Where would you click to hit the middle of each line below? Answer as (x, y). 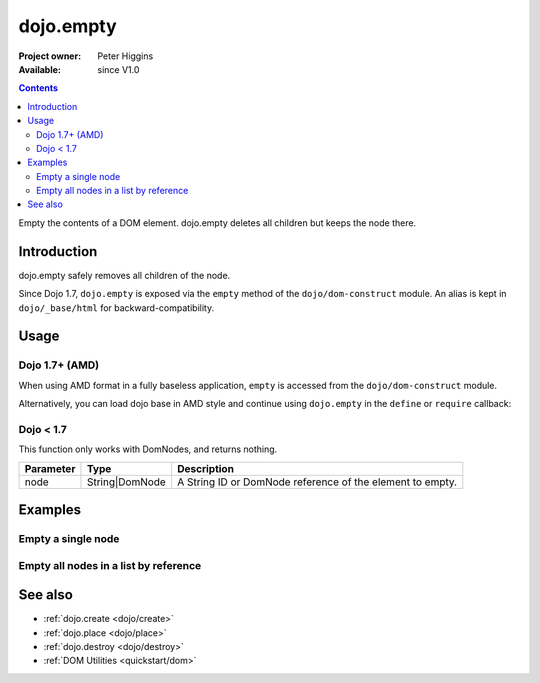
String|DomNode (126, 482)
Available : (40, 69)
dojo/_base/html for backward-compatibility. (116, 307)
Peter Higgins (125, 56)
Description (205, 468)
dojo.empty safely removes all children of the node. (124, 275)
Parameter (50, 468)
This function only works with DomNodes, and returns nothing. (148, 449)
